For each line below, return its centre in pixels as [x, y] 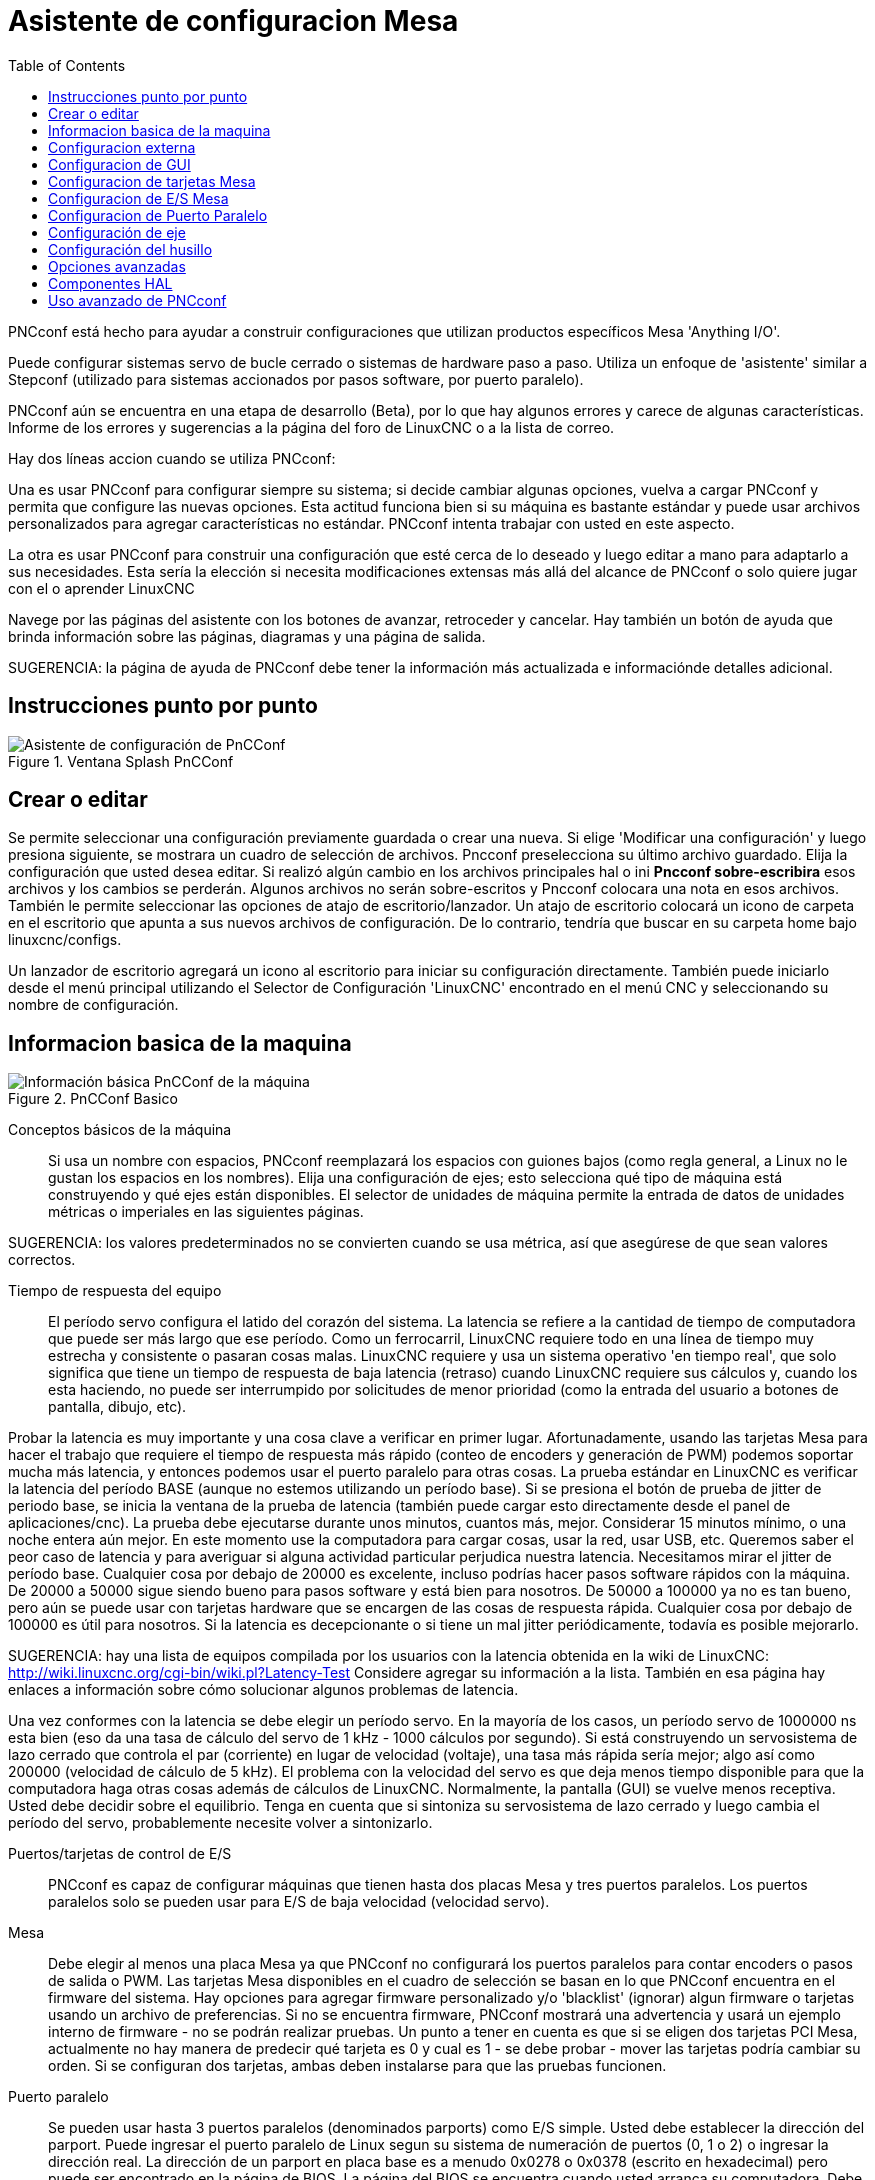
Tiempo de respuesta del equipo [115, 1291]
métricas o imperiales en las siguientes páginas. [206, 1212]
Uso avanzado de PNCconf [137, 300]
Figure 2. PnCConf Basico [93, 1099]
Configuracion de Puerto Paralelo [158, 215]
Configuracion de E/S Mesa [138, 198]
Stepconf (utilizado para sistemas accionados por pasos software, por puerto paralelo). [296, 379]
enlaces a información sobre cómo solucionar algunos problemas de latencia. [263, 1690]
